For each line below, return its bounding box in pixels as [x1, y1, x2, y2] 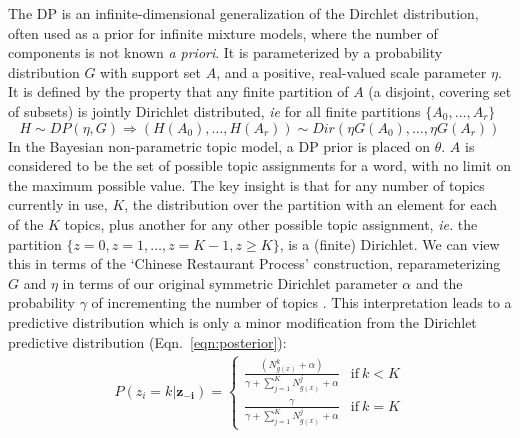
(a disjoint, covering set [368, 81, 512, 102]
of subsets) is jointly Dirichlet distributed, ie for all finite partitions [8, 100, 421, 121]
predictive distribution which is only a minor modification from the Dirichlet [8, 311, 477, 332]
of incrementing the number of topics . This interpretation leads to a [91, 292, 512, 313]
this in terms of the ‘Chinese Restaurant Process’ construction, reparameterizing [8, 253, 501, 274]
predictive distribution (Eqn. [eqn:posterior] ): [8, 331, 287, 352]
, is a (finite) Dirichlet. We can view [279, 233, 500, 254]
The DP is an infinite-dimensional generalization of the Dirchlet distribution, [8, 3, 479, 23]
